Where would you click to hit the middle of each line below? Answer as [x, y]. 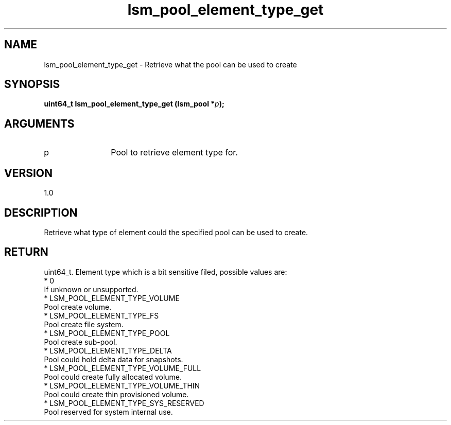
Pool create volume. [78, 307]
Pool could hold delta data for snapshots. [114, 359]
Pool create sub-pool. [81, 342]
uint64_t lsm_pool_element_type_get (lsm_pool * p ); [134, 104]
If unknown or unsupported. [91, 289]
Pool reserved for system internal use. [108, 412]
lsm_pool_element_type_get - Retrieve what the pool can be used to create [170, 64]
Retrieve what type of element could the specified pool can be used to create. [176, 232]
